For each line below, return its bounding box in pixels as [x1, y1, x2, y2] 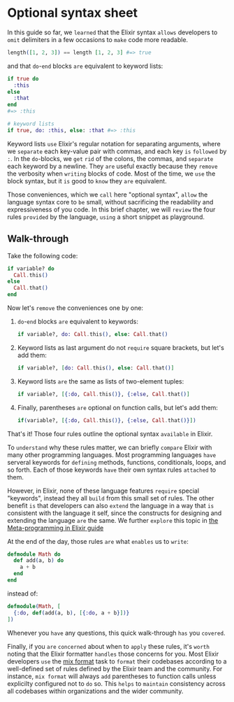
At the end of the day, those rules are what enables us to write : [7, 537, 189, 545]
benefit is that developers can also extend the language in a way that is [7, 501, 214, 510]
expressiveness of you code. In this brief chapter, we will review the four [7, 205, 216, 213]
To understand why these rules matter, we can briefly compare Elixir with [7, 443, 212, 451]
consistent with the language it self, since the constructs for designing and [7, 509, 222, 517]
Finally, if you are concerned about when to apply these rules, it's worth [7, 642, 210, 650]
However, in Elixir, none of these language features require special [7, 486, 200, 495]
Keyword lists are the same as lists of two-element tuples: [17, 377, 184, 386]
